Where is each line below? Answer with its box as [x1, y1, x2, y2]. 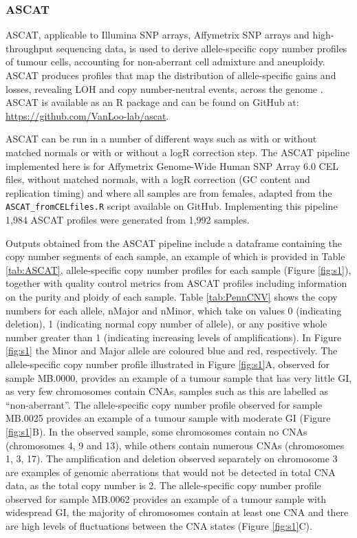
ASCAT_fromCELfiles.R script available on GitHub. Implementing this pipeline [6, 199, 338, 213]
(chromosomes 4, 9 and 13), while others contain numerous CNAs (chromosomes [6, 438, 345, 452]
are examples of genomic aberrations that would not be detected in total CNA [6, 464, 336, 479]
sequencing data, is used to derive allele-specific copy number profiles [56, 41, 347, 55]
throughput [6, 41, 54, 55]
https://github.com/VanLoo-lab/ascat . [6, 108, 169, 122]
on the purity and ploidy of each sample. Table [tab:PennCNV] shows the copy [6, 289, 338, 303]
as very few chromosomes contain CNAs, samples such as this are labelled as [6, 384, 329, 398]
